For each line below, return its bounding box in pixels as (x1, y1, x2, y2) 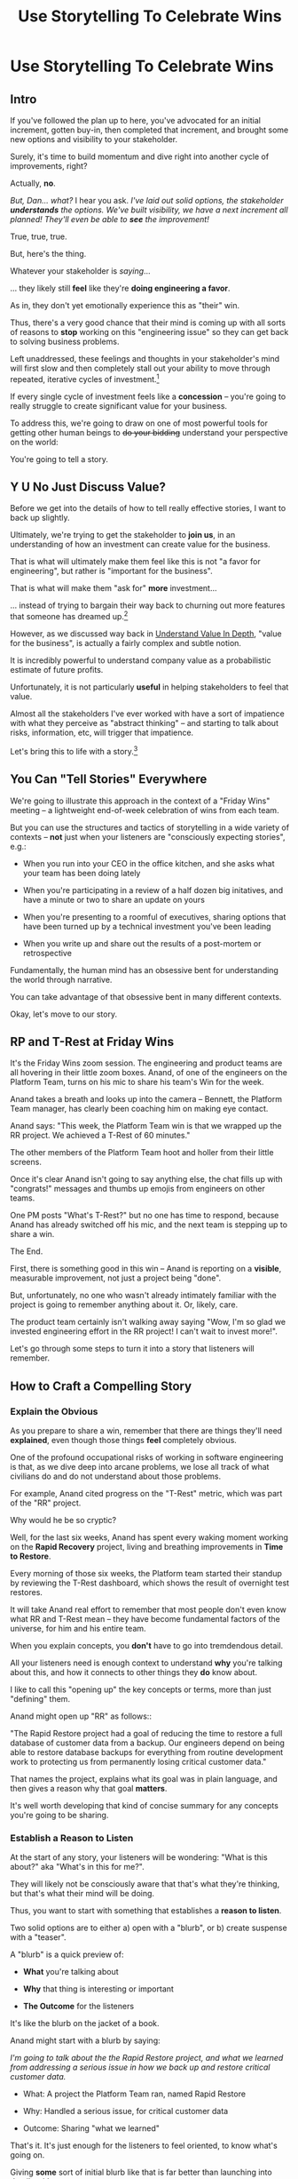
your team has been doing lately (22, 867, 141, 878)
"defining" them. (10, 1694, 70, 1704)
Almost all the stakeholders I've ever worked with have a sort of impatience (10, 708, 285, 719)
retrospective (22, 947, 72, 958)
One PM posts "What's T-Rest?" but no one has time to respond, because (10, 1210, 279, 1221)
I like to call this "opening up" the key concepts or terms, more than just (10, 1684, 271, 1695)
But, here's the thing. (10, 249, 87, 259)
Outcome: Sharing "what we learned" (22, 2123, 161, 2134)
